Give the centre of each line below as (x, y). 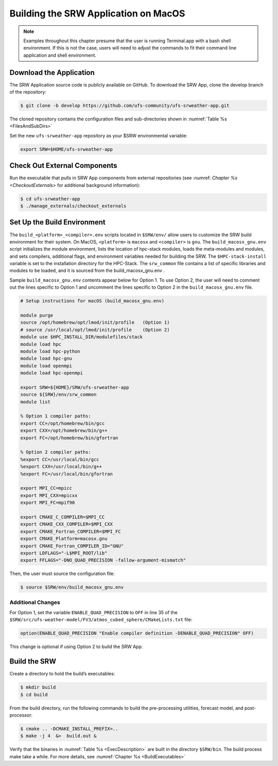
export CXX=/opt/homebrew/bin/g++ (64, 431)
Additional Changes (35, 602)
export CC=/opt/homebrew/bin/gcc (63, 423)
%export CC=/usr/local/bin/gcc (60, 459)
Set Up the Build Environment (57, 222)
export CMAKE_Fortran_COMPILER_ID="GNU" (72, 546)
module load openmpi (46, 366)
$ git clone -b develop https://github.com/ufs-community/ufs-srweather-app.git (125, 106)
